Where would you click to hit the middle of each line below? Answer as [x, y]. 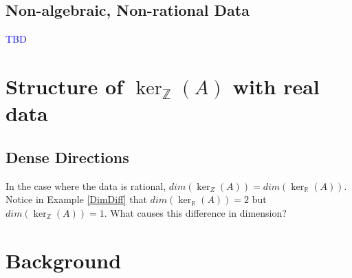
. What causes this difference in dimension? [195, 212]
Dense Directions [67, 157]
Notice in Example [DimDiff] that [76, 199]
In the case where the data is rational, [86, 185]
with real [276, 86]
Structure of [64, 86]
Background [64, 260]
